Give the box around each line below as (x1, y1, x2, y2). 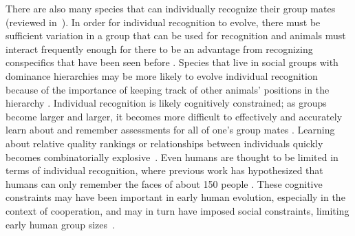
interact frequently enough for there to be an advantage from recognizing (6, 41, 313, 56)
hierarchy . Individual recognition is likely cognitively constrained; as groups (6, 96, 327, 110)
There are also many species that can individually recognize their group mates (6, 1, 336, 15)
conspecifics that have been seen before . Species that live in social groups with (6, 55, 338, 69)
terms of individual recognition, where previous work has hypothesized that (6, 163, 323, 178)
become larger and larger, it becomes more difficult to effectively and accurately (6, 109, 343, 123)
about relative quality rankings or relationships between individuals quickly (6, 136, 323, 150)
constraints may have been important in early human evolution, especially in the (6, 190, 345, 204)
